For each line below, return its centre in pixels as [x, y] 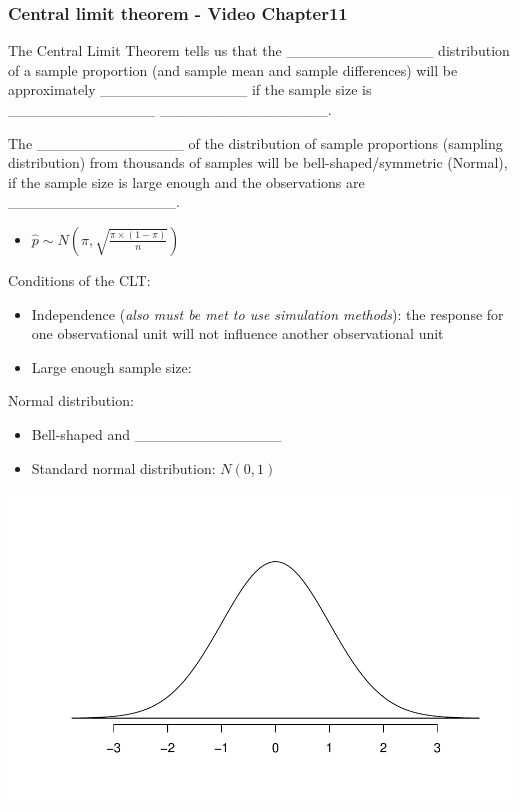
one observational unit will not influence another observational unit [237, 333]
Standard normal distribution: [123, 467]
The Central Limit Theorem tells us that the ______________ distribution [259, 50]
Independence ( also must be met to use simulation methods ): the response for [267, 313]
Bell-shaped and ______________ [156, 433]
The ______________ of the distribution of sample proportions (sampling [255, 142]
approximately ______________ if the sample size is [190, 89]
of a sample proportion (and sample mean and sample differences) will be [233, 69]
